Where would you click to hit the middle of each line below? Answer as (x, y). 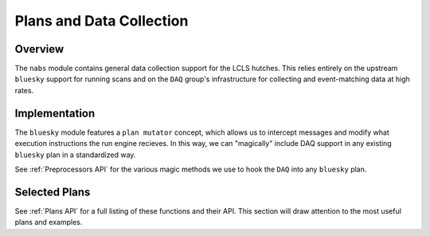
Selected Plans (53, 192)
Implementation (55, 113)
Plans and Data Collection (102, 21)
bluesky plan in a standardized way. (75, 155)
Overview (39, 49)
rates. (24, 90)
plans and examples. (49, 222)
